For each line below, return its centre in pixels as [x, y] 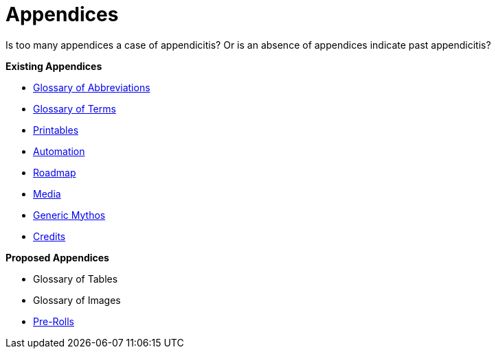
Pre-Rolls [54, 321]
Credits [49, 236]
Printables [56, 130]
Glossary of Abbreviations [92, 87]
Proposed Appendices [57, 257]
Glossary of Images [77, 300]
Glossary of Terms [75, 108]
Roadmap [55, 172]
